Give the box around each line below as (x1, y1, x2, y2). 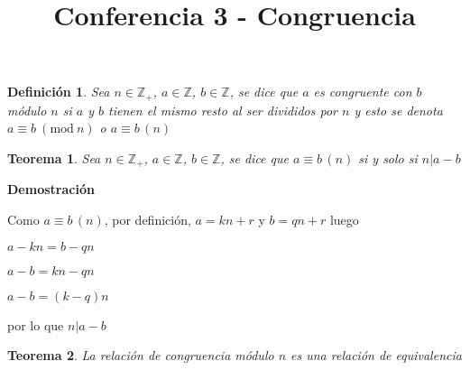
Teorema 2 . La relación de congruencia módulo (7, 346, 274, 365)
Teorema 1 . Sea (7, 149, 101, 168)
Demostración (7, 180, 95, 199)
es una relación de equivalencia (290, 346, 462, 365)
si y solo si (358, 149, 418, 168)
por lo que (7, 315, 64, 334)
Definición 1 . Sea (7, 82, 110, 101)
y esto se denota (354, 100, 443, 119)
